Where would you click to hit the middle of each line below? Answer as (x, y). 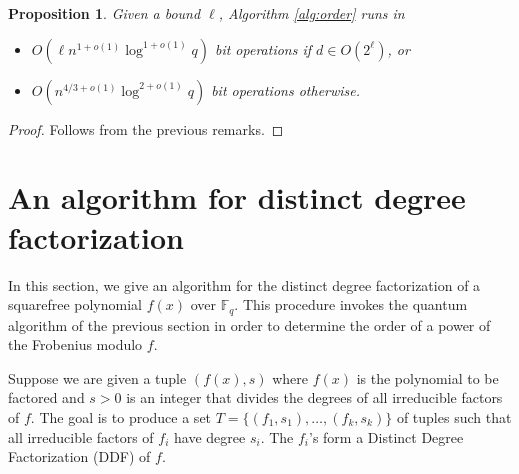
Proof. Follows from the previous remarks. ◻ (146, 128)
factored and (46, 397)
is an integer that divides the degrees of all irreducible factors (314, 397)
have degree (210, 436)
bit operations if (263, 48)
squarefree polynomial (75, 304)
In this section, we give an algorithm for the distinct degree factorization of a (244, 284)
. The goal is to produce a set (121, 416)
